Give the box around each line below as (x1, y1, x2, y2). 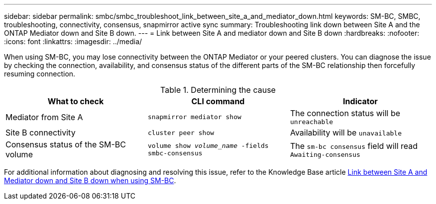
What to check (47, 96, 104, 106)
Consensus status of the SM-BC (5, 139, 126, 149)
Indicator (343, 96, 378, 106)
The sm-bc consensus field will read (290, 140, 418, 151)
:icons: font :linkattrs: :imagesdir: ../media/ (4, 37, 142, 46)
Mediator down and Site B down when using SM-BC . (4, 176, 176, 185)
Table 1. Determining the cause (160, 85, 276, 95)
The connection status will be (290, 108, 401, 118)
